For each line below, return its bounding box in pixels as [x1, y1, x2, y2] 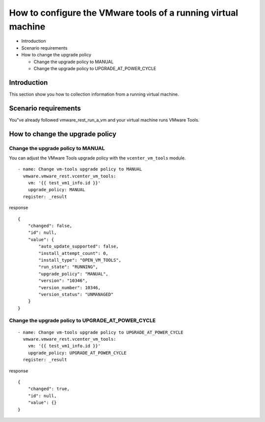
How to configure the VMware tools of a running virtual [9, 7, 238, 18]
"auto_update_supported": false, [38, 244, 119, 249]
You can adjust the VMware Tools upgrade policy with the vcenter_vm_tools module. [9, 155, 186, 161]
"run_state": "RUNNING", [38, 264, 98, 270]
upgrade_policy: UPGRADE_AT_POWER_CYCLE [27, 350, 127, 355]
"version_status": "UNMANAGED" [38, 292, 114, 297]
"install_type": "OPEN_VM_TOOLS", [38, 257, 122, 263]
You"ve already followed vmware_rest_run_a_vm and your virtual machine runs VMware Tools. [9, 117, 200, 123]
